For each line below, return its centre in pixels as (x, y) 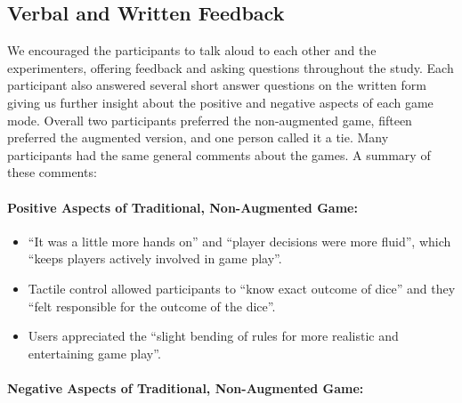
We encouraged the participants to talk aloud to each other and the (192, 50)
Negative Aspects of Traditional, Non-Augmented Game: (186, 387)
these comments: (52, 172)
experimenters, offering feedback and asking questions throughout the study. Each (231, 67)
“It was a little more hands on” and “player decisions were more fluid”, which (239, 241)
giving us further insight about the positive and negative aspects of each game (220, 102)
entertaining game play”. (94, 353)
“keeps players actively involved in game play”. (155, 258)
